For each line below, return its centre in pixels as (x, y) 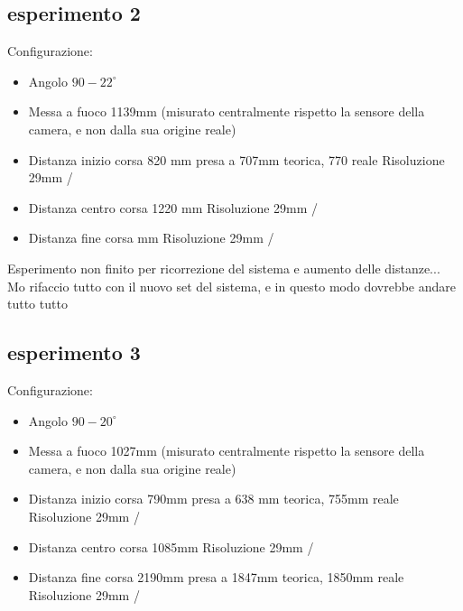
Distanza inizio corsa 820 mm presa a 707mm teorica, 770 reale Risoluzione (236, 159)
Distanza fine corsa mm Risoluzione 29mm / (151, 238)
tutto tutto (37, 304)
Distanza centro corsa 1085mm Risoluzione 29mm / (171, 546)
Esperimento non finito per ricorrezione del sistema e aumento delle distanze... (224, 268)
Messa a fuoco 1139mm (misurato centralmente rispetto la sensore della (227, 111)
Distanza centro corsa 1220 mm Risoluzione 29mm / (173, 207)
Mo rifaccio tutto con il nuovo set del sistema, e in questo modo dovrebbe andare (232, 286)
